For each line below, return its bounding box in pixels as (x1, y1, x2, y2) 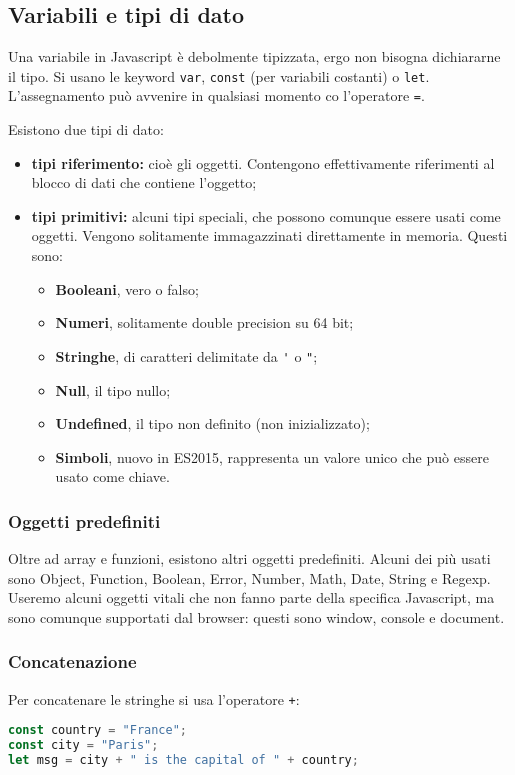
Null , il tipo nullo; (55, 379, 171, 400)
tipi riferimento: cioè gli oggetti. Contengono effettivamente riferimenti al (31, 152, 495, 173)
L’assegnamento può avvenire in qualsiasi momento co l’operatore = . (8, 85, 425, 106)
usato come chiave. (55, 466, 170, 487)
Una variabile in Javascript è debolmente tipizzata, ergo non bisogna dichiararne (8, 46, 501, 67)
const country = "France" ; (8, 723, 188, 738)
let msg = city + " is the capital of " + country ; (8, 753, 359, 768)
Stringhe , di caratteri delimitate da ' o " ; (55, 345, 318, 366)
